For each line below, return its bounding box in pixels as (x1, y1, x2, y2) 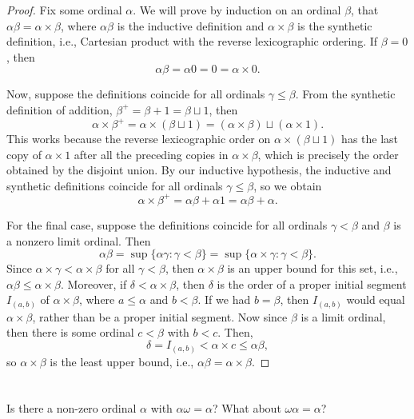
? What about (212, 400, 281, 417)
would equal (346, 291, 405, 308)
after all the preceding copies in (74, 146, 229, 162)
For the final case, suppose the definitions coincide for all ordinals (6, 216, 328, 233)
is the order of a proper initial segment (217, 275, 407, 292)
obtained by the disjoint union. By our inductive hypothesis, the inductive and (6, 162, 392, 178)
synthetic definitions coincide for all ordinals (6, 177, 223, 194)
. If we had (197, 291, 251, 308)
